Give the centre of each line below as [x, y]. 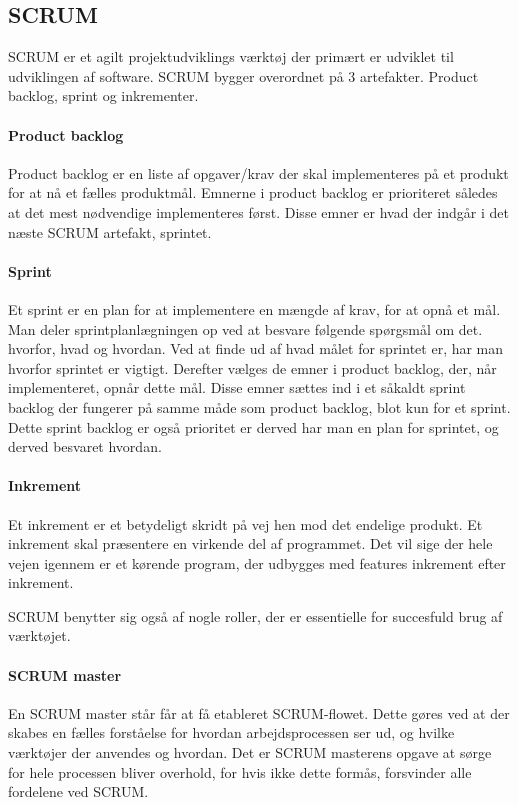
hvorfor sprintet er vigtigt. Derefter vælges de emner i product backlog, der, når [252, 367]
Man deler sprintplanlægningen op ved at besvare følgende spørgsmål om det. [245, 328]
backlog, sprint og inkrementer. [103, 95]
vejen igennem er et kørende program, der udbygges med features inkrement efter [257, 562]
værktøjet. [39, 635]
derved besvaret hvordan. [85, 446]
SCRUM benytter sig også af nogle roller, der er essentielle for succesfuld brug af [255, 615]
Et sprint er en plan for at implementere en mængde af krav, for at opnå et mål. [254, 308]
